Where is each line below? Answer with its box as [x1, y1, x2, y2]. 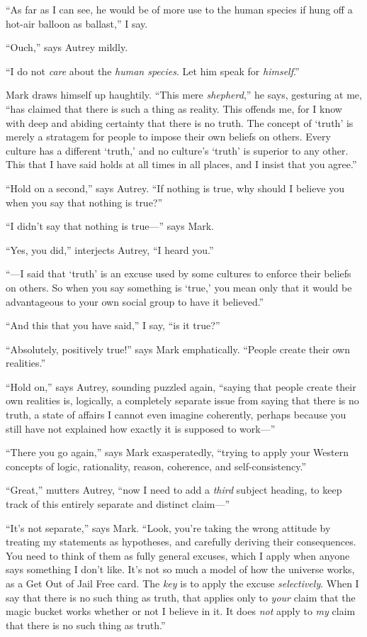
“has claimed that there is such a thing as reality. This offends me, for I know [6, 101, 342, 116]
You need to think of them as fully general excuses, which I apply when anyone [6, 548, 350, 563]
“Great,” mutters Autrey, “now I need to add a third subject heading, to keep [6, 482, 342, 497]
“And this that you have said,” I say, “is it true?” [6, 318, 220, 333]
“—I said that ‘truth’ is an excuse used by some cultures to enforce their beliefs [6, 266, 351, 281]
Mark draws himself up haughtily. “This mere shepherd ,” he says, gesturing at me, [6, 87, 362, 102]
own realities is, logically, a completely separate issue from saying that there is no [6, 393, 359, 408]
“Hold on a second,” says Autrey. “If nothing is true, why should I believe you [6, 180, 345, 195]
